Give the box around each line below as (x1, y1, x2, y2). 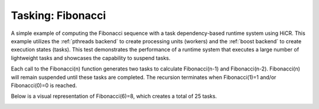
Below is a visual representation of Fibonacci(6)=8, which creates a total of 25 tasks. (11, 92, 217, 100)
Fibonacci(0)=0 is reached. (11, 82, 77, 89)
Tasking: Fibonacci (11, 9, 106, 22)
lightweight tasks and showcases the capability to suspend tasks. (11, 54, 171, 62)
